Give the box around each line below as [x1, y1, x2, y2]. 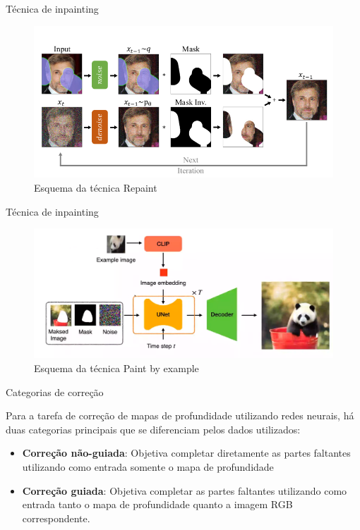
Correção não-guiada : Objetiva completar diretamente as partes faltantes [22, 445, 351, 460]
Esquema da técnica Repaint [34, 180, 157, 195]
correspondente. [22, 510, 90, 525]
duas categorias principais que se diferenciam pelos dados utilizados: [6, 421, 301, 436]
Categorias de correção [6, 384, 104, 399]
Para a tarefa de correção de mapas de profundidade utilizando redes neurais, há [6, 408, 354, 423]
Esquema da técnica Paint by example [34, 361, 199, 375]
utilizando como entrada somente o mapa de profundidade [22, 459, 274, 474]
